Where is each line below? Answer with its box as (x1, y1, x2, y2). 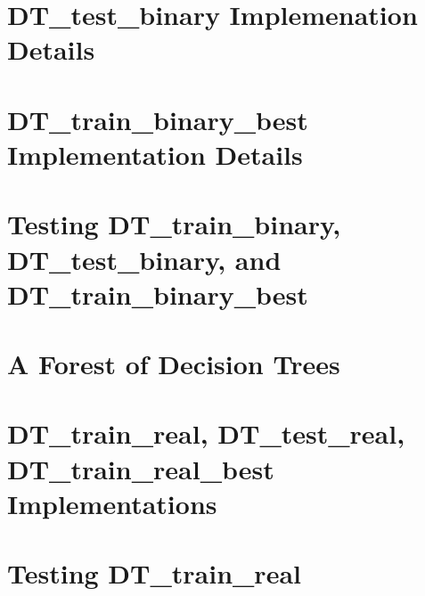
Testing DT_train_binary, (7, 206, 341, 242)
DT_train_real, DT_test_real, (7, 415, 405, 452)
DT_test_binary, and (7, 241, 282, 277)
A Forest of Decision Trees (7, 346, 340, 382)
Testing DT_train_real (7, 555, 301, 592)
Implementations (7, 485, 217, 521)
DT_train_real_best (7, 450, 274, 486)
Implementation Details (7, 135, 303, 172)
